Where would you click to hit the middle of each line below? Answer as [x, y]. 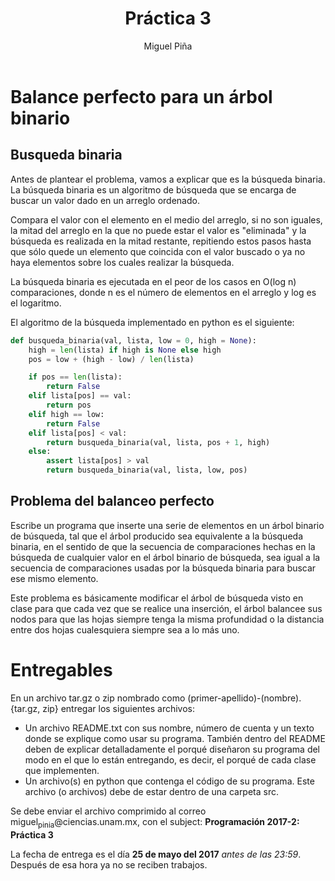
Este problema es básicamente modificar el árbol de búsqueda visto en [157, 598]
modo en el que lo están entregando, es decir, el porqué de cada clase [170, 759]
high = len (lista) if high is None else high [125, 350]
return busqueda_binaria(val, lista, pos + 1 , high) [158, 442]
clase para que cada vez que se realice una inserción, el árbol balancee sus [166, 608]
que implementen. [62, 770]
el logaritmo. [36, 303]
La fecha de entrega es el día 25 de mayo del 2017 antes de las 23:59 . [156, 854]
